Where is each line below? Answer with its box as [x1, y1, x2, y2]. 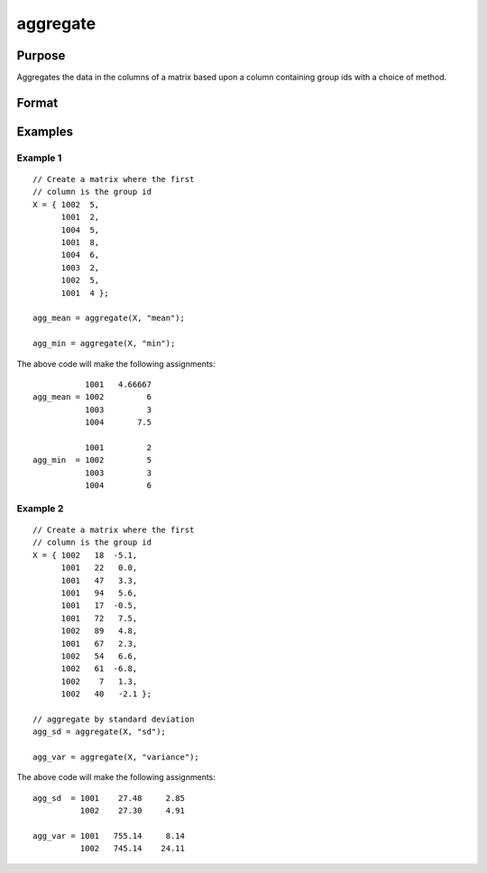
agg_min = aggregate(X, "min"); [32, 338, 176, 349]
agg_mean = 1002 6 [32, 392, 152, 402]
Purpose [16, 48, 66, 63]
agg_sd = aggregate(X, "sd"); [32, 727, 167, 737]
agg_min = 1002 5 [32, 455, 152, 465]
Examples [16, 124, 74, 139]
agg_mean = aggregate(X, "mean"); [32, 313, 185, 324]
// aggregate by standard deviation [32, 713, 195, 724]
